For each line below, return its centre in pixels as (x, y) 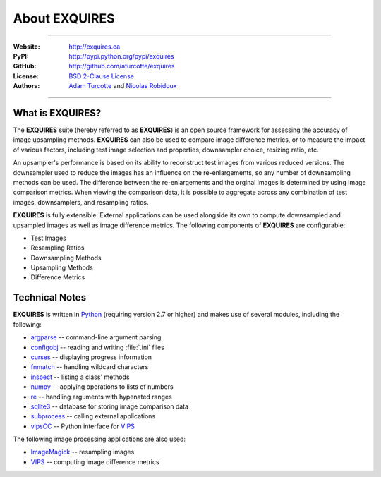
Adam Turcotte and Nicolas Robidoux (123, 86)
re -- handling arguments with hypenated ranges (101, 397)
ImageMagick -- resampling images (83, 452)
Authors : (26, 86)
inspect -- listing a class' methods (80, 377)
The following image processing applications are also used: (99, 439)
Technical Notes (50, 297)
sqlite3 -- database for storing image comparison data (110, 406)
